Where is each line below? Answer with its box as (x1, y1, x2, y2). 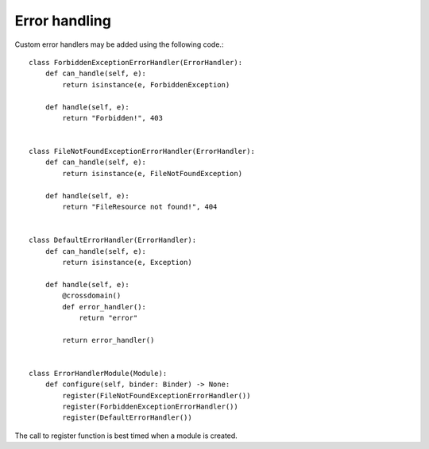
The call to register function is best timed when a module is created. (14, 431, 238, 440)
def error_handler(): (62, 302, 147, 311)
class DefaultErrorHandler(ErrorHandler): (29, 236, 197, 245)
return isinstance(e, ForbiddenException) (62, 80, 230, 89)
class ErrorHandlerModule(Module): (29, 369, 168, 378)
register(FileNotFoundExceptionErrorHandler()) (62, 391, 251, 400)
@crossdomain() (62, 291, 122, 301)
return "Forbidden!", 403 (62, 113, 163, 122)
